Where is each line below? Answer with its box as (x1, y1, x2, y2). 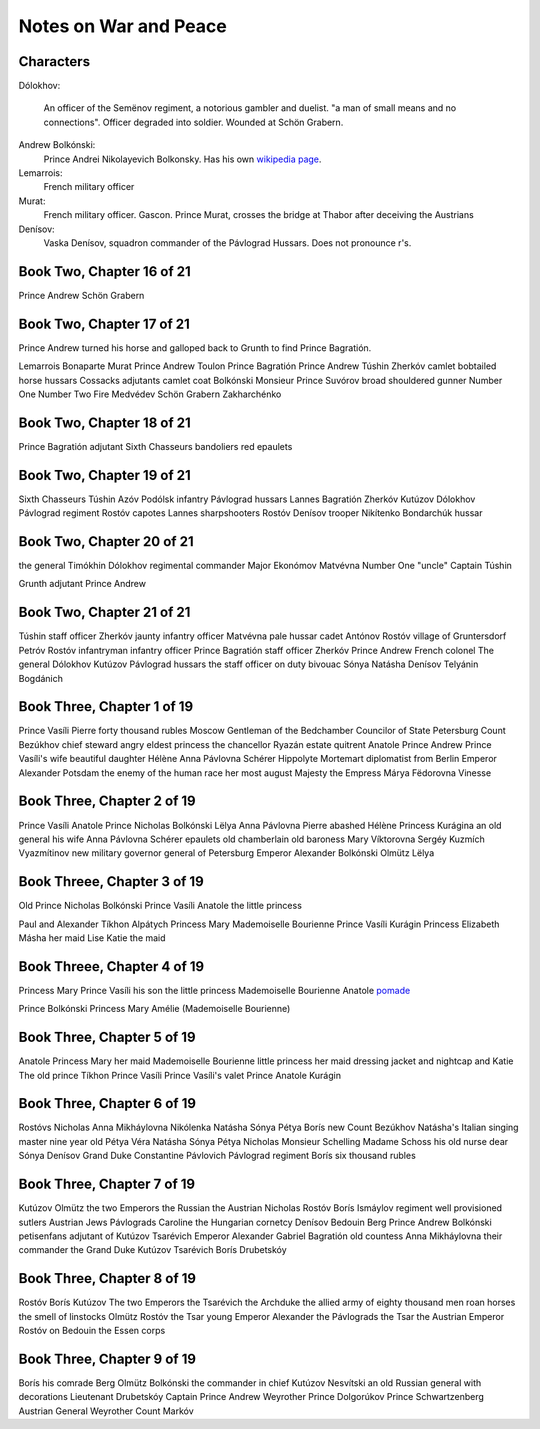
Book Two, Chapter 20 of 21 (18, 533, 194, 550)
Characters (18, 53, 90, 70)
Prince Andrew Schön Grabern (18, 289, 145, 301)
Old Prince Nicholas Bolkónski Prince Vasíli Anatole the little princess (18, 900, 302, 912)
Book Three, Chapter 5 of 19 (18, 1029, 196, 1046)
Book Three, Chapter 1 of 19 (18, 698, 194, 715)
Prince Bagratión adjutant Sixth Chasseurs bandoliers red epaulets (18, 440, 293, 452)
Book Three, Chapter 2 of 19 (18, 793, 196, 810)
